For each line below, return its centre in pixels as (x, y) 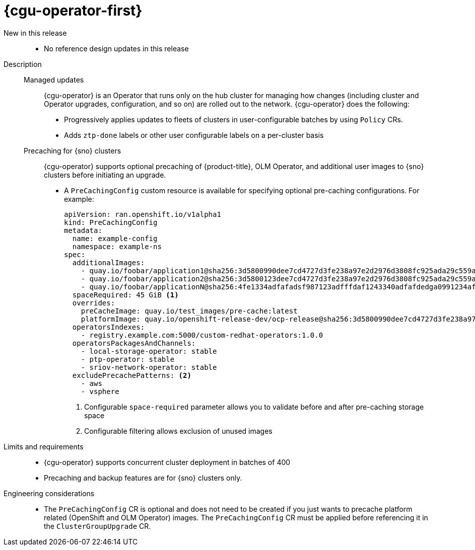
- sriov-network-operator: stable (149, 367)
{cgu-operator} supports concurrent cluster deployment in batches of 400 (167, 462)
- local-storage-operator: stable (149, 351)
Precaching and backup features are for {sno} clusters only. (143, 478)
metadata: (83, 230)
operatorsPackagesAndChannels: (134, 343)
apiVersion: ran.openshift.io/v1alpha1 (143, 214)
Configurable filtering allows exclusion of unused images (178, 431)
